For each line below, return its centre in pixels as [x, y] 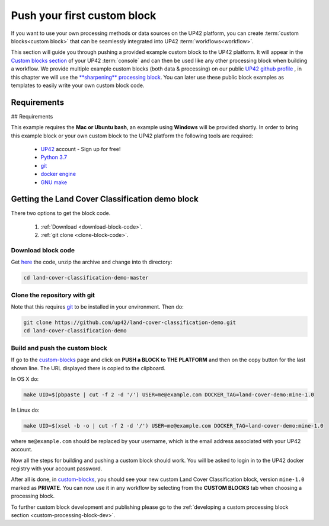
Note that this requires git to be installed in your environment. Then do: [97, 307]
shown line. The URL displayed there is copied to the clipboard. [88, 368]
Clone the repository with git [53, 295]
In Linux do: [25, 410]
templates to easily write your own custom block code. [78, 85]
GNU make [54, 182]
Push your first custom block [84, 15]
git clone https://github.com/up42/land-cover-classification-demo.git [130, 323]
